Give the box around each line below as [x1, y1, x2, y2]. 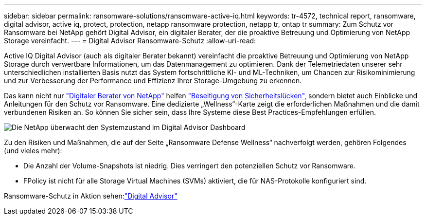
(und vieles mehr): [4, 146, 62, 155]
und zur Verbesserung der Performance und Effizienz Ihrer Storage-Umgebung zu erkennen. [4, 76, 302, 85]
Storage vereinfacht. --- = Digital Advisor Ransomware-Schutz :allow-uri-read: [4, 36, 256, 45]
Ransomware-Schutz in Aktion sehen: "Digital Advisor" [4, 192, 177, 200]
